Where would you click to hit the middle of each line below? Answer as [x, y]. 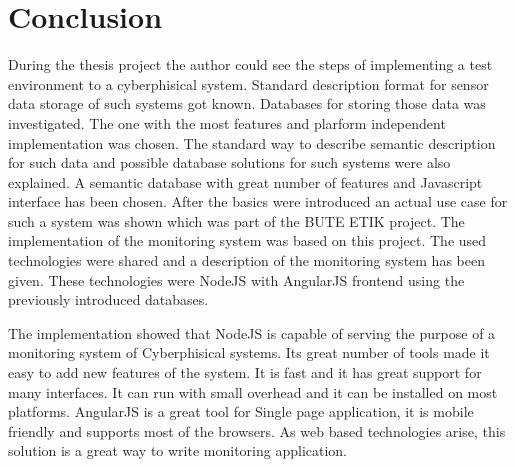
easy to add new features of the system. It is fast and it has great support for [245, 372]
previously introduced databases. [108, 299]
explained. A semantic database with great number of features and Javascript [245, 181]
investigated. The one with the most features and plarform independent [227, 122]
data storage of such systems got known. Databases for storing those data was [247, 103]
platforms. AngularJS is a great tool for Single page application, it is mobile [241, 411]
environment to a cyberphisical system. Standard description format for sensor [248, 83]
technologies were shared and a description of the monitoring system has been [246, 260]
